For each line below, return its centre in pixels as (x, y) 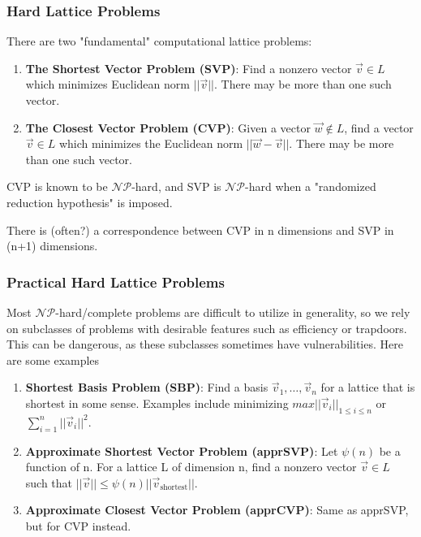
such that (49, 482)
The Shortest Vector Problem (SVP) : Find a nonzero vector (189, 68)
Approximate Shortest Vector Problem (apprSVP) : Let (182, 450)
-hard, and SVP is (176, 186)
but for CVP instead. (78, 525)
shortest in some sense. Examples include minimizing (157, 403)
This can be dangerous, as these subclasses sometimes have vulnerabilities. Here (205, 344)
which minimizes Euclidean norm (107, 84)
